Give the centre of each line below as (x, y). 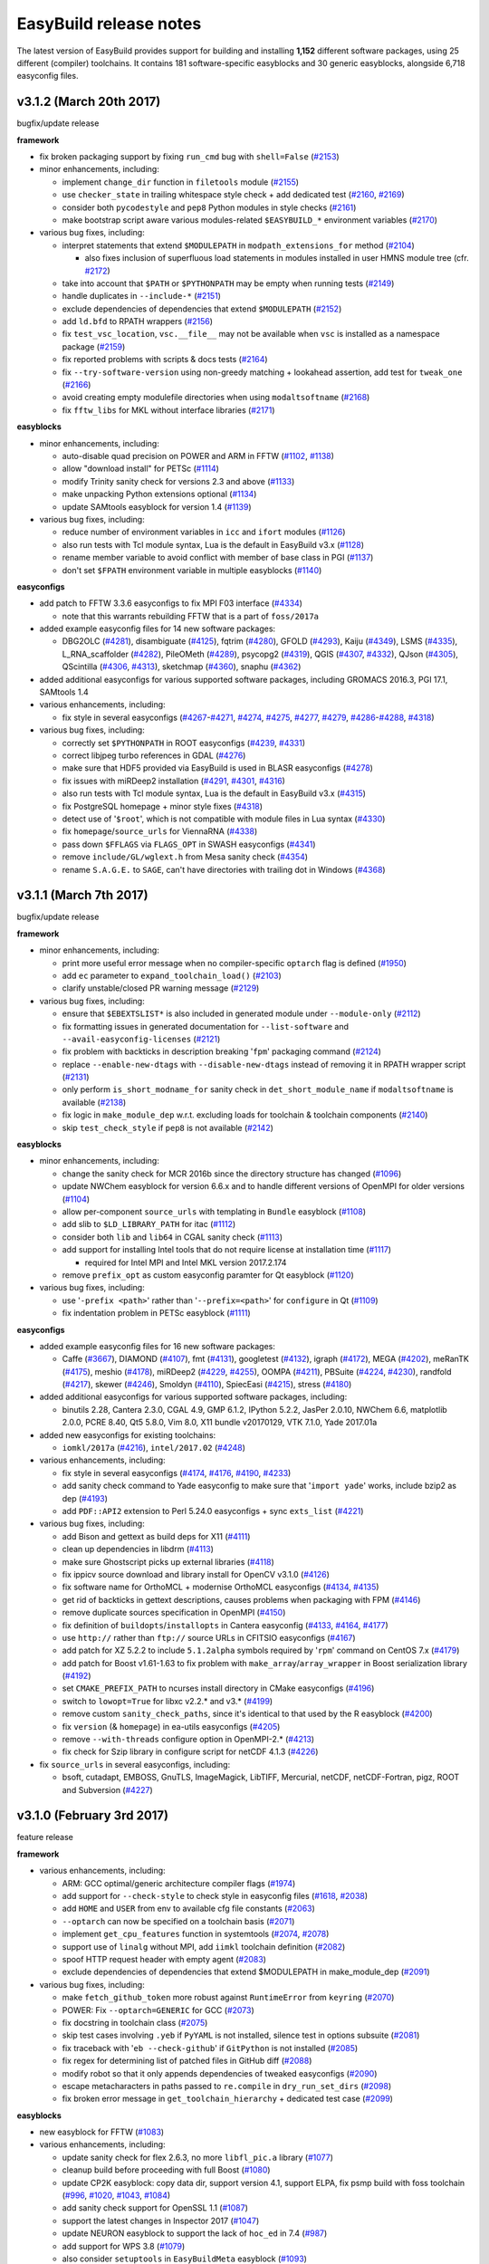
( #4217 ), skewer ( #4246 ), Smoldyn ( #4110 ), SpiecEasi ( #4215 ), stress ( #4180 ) (207, 1385)
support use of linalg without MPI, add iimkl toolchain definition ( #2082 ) (204, 1946)
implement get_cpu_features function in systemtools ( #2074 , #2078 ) (196, 1934)
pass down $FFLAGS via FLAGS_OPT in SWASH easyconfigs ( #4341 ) (189, 844)
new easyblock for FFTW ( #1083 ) (102, 2132)
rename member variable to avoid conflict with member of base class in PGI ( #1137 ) (218, 558)
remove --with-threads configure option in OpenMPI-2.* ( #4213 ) (188, 1740)
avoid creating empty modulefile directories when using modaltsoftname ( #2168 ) (216, 398)
